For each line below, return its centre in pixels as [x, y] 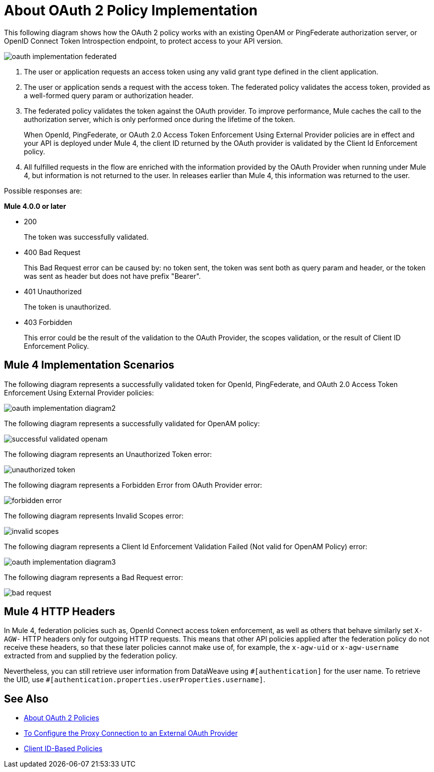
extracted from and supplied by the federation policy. [91, 656]
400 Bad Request [52, 252]
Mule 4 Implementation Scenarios [89, 365]
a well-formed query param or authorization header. [109, 95]
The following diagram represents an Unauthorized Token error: [108, 454]
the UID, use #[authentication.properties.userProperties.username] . [135, 680]
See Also [26, 699]
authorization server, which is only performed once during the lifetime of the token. [159, 119]
